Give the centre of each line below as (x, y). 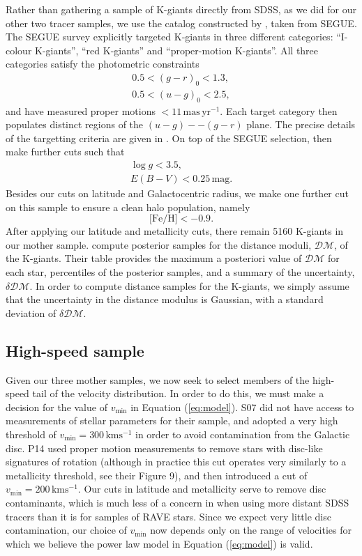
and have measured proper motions (81, 110)
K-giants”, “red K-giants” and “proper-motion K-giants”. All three (177, 50)
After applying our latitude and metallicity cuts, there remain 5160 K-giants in (175, 231)
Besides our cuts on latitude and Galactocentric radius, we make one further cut (177, 193)
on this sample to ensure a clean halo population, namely (128, 207)
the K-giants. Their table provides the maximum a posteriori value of (154, 258)
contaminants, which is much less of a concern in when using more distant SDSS (178, 502)
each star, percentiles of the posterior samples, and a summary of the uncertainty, (180, 272)
